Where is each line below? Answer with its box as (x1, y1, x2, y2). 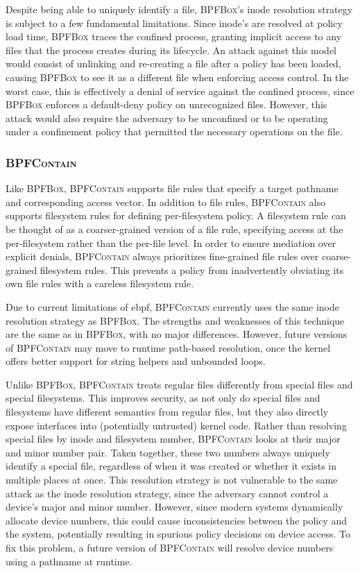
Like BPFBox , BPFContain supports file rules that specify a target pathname (6, 181, 338, 196)
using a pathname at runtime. (6, 554, 132, 568)
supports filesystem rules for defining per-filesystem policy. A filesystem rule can (6, 208, 346, 223)
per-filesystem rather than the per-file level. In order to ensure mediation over (6, 235, 336, 250)
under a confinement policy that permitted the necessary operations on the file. (6, 124, 343, 139)
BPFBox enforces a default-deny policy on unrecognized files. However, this (6, 97, 327, 112)
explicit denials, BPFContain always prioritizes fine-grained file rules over (6, 249, 319, 264)
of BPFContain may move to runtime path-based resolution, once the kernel (6, 340, 331, 354)
